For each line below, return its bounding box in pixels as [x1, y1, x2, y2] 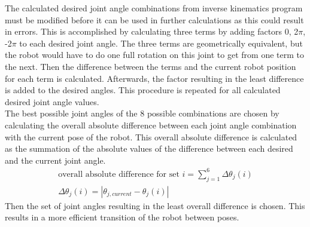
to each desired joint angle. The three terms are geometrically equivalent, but [19, 36, 303, 49]
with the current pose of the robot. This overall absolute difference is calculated [5, 130, 297, 143]
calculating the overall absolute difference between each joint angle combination [5, 118, 297, 131]
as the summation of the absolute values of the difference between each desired [5, 142, 293, 155]
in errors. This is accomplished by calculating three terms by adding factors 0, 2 [5, 25, 299, 38]
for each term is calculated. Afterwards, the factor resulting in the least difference [5, 72, 304, 84]
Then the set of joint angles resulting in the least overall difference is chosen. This [5, 199, 305, 211]
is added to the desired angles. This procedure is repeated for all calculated [5, 84, 281, 96]
